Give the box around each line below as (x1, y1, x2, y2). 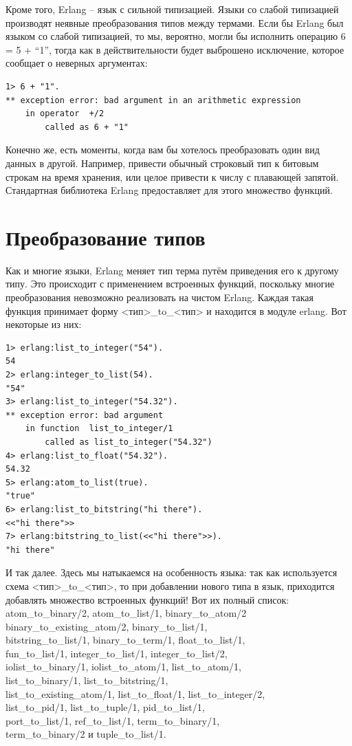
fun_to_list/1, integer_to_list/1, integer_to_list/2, (5, 646, 228, 660)
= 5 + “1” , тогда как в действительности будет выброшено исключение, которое (5, 42, 344, 56)
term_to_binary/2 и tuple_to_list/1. (5, 727, 166, 741)
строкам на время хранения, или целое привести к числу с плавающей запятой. (5, 169, 339, 184)
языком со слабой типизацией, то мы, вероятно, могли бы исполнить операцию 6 (5, 29, 346, 43)
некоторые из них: (5, 317, 82, 331)
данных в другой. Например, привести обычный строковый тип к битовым (5, 155, 319, 170)
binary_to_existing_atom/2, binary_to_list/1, (5, 619, 208, 633)
